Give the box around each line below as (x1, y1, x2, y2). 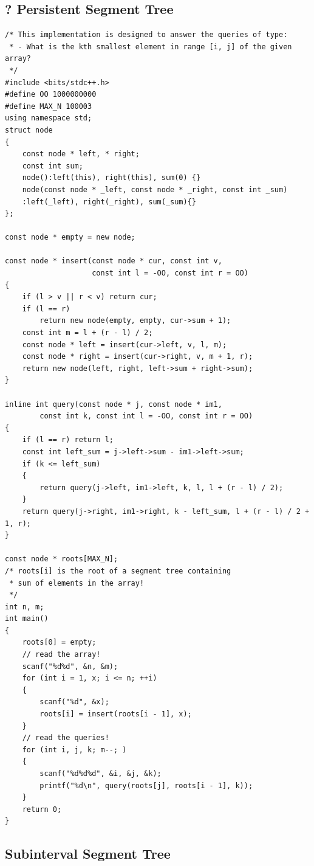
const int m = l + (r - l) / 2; (22, 328, 153, 338)
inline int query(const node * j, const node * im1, (5, 400, 222, 409)
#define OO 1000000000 (5, 90, 97, 99)
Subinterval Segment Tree (5, 844, 171, 863)
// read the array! (22, 650, 101, 659)
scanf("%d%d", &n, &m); (22, 662, 118, 671)
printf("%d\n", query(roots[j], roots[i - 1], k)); (39, 781, 253, 790)
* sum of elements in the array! (9, 578, 145, 587)
